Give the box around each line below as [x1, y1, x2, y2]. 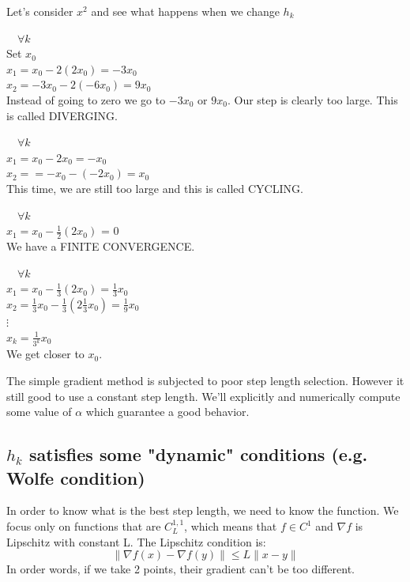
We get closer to [6, 346, 85, 362]
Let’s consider [6, 3, 73, 19]
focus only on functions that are [6, 518, 161, 534]
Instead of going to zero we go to [6, 91, 166, 108]
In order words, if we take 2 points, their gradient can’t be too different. [6, 561, 355, 577]
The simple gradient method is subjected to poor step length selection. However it [6, 372, 404, 389]
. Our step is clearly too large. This [227, 91, 398, 108]
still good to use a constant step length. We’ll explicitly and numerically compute [6, 387, 401, 404]
